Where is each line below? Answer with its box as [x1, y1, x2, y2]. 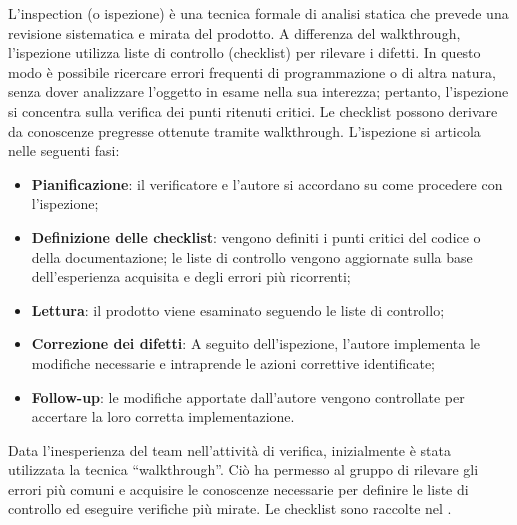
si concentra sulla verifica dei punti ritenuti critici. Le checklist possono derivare [8, 100, 498, 121]
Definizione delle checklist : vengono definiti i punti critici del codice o [31, 226, 481, 247]
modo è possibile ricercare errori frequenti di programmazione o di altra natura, [8, 61, 496, 82]
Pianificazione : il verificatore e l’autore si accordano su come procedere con [31, 173, 503, 194]
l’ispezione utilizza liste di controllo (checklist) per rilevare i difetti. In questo [8, 42, 481, 63]
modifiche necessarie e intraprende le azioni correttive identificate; [31, 352, 436, 373]
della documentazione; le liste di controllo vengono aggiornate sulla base [31, 246, 473, 267]
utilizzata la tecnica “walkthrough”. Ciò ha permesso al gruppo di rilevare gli [8, 459, 479, 480]
